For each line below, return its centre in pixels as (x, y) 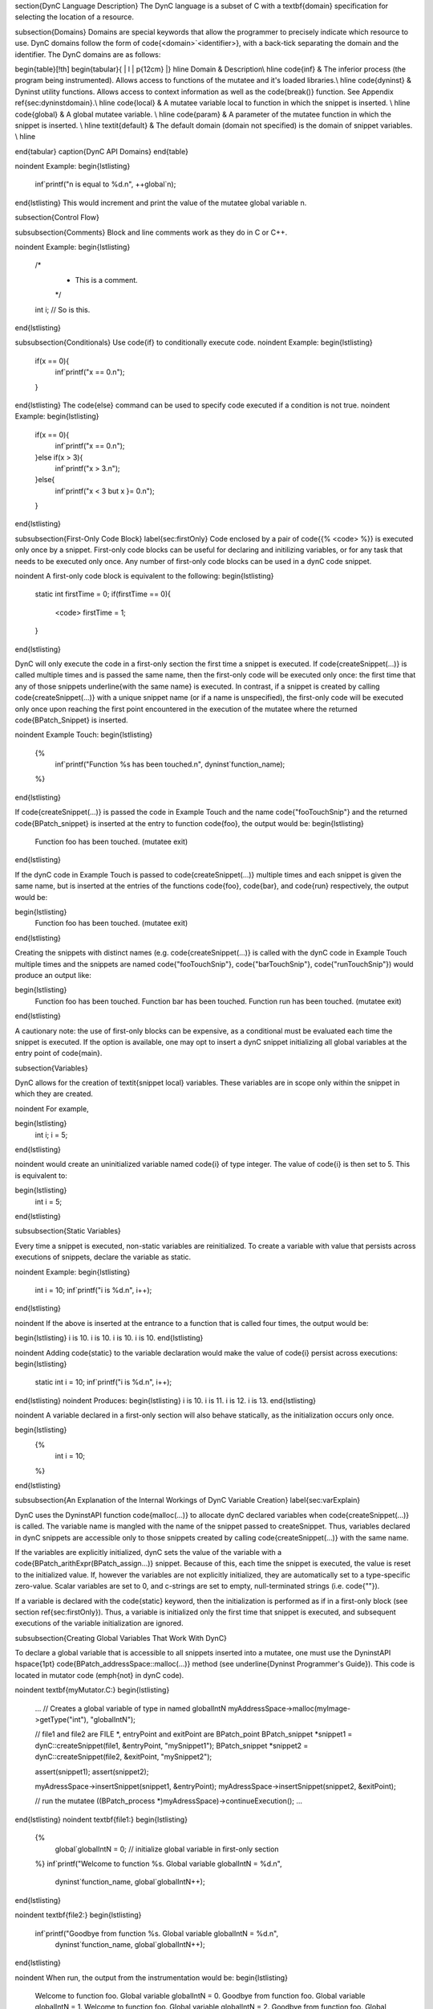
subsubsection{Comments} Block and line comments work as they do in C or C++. (151, 232)
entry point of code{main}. (59, 1054)
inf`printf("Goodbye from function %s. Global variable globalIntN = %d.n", (157, 1933)
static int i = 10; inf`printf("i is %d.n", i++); (103, 1382)
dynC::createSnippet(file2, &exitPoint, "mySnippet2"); (123, 1757)
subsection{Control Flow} (57, 218)
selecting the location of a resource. (74, 17)
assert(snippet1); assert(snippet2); (92, 1771)
